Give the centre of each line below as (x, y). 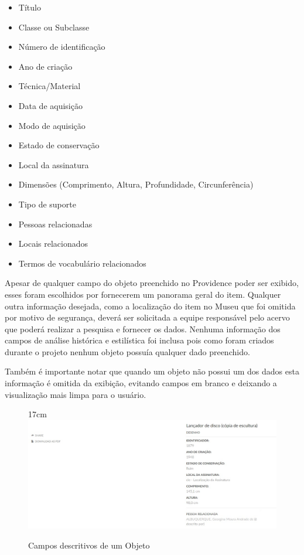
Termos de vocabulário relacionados (82, 263)
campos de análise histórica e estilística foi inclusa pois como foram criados (139, 340)
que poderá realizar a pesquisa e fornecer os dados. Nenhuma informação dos (143, 328)
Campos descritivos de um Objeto (89, 545)
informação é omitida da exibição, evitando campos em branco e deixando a (141, 383)
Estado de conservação (59, 145)
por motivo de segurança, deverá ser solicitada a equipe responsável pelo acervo (147, 317)
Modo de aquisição (52, 125)
